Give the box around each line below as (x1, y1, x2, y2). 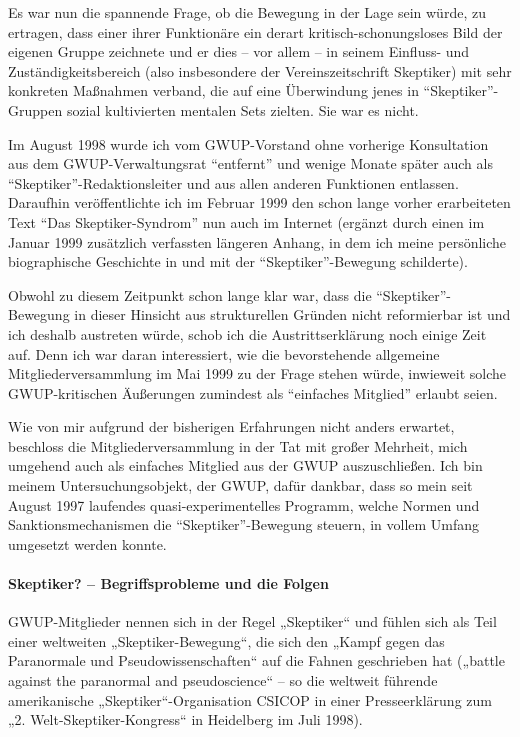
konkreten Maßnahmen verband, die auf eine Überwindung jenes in (8, 80, 419, 101)
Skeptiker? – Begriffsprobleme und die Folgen (8, 573, 329, 594)
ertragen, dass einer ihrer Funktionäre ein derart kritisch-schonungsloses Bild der (8, 21, 503, 42)
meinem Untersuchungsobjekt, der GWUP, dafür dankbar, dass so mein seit (8, 475, 473, 496)
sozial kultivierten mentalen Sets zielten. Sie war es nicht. (66, 99, 419, 120)
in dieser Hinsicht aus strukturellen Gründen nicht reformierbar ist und (74, 304, 511, 325)
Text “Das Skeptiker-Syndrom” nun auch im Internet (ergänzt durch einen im (8, 211, 485, 232)
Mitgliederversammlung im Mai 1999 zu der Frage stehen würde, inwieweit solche (8, 363, 506, 384)
